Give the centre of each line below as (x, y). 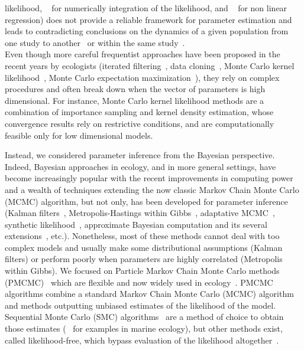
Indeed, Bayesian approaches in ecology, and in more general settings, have (140, 166)
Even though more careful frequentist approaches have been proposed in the (143, 54)
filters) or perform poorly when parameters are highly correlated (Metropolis (144, 259)
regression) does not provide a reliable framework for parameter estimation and (148, 19)
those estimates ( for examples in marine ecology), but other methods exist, (144, 328)
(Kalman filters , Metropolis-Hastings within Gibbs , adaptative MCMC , (140, 213)
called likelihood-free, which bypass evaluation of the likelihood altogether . (142, 340)
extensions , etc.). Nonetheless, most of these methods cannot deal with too (142, 236)
